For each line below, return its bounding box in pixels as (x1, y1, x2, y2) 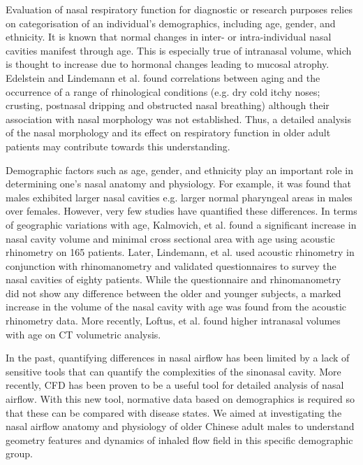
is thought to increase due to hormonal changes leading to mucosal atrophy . (6, 57, 329, 71)
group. (6, 446, 33, 461)
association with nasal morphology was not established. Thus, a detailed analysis (6, 111, 352, 126)
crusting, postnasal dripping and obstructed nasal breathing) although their (6, 98, 329, 113)
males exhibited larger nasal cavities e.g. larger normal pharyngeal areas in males (6, 189, 353, 204)
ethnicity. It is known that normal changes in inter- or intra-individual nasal (6, 29, 332, 44)
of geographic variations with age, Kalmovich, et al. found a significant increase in (6, 217, 357, 231)
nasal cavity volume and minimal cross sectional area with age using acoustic (6, 231, 335, 245)
